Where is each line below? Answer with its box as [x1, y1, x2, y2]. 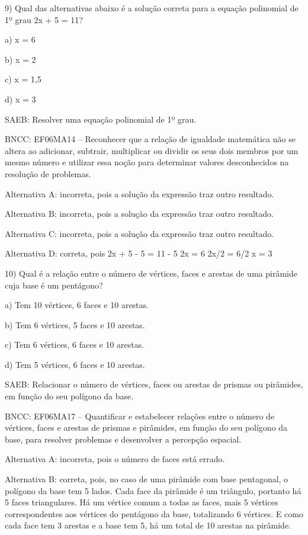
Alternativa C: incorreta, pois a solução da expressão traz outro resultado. [5, 227, 274, 239]
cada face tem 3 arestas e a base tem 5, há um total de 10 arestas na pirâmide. [5, 519, 291, 531]
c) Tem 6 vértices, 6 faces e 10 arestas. [5, 338, 145, 351]
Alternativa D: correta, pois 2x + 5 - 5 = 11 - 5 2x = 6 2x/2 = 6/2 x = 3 [5, 247, 272, 260]
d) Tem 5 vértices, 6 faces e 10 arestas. [5, 358, 145, 370]
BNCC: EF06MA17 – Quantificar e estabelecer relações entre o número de [5, 409, 275, 422]
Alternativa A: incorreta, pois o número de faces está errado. [5, 453, 225, 465]
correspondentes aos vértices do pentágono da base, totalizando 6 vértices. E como [5, 507, 303, 520]
